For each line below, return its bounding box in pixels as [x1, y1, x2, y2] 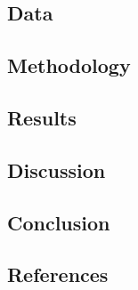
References [7, 261, 109, 288]
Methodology [7, 52, 131, 79]
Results [7, 103, 77, 131]
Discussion [7, 156, 106, 183]
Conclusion [7, 208, 110, 236]
